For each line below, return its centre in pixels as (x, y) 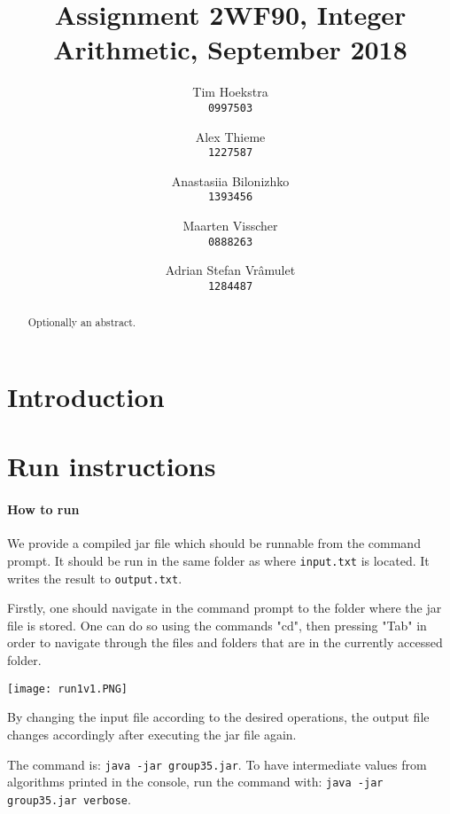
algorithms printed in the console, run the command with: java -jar (195, 782)
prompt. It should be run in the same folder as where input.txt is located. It (218, 560)
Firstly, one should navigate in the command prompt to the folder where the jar (225, 608)
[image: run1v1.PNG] (68, 689)
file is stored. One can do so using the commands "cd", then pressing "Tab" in (217, 625)
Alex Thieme (230, 136)
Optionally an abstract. (82, 322)
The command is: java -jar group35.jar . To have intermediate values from (217, 764)
